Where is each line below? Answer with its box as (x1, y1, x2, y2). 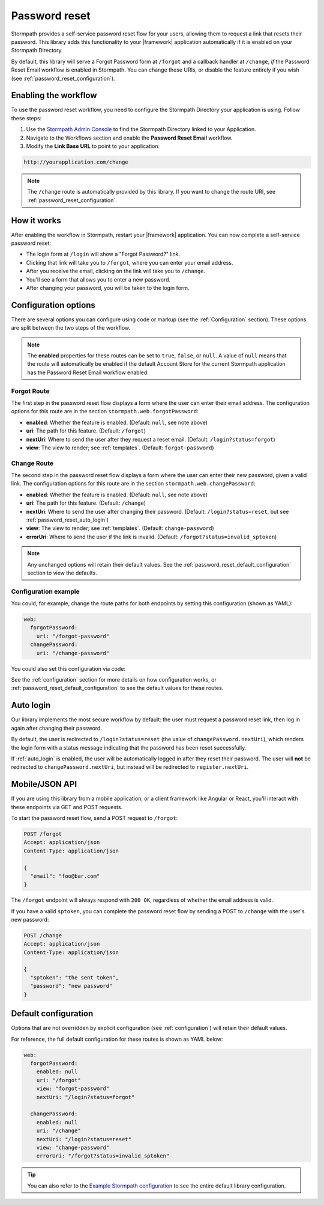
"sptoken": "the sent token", (30, 975, 119, 981)
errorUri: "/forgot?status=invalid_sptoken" (36, 1153, 170, 1159)
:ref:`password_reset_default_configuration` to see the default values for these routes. (11, 685, 224, 692)
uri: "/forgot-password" (36, 632, 110, 639)
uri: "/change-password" (36, 650, 110, 656)
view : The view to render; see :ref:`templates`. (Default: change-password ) (26, 525, 214, 532)
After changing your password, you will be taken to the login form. (26, 284, 190, 291)
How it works (11, 215, 61, 226)
